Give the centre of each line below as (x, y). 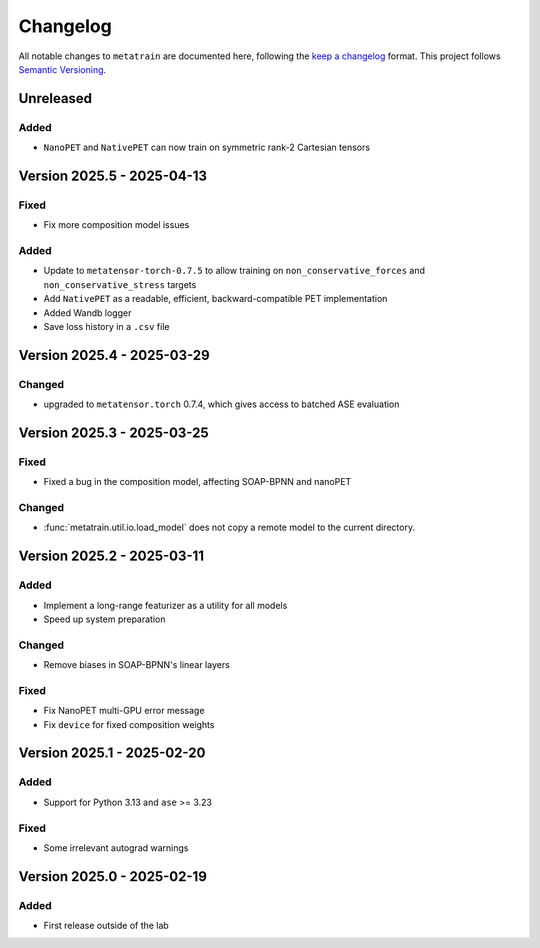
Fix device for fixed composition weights (129, 724)
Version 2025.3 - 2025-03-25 (113, 432)
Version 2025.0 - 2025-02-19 (112, 876)
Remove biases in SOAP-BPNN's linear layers (136, 665)
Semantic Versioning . (62, 69)
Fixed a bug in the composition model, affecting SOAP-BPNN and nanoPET (197, 482)
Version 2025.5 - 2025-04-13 (113, 175)
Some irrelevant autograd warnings (116, 847)
